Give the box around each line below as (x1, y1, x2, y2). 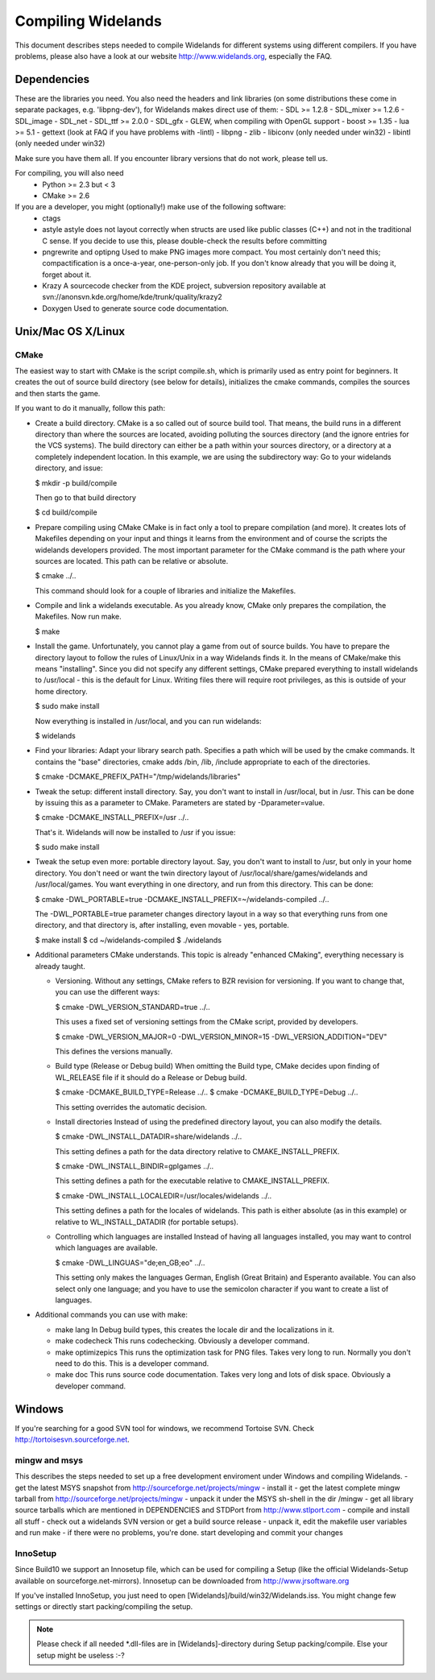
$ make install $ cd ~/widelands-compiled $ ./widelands (35, 935, 222, 945)
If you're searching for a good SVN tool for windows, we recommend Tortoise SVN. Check (14, 1423, 314, 1433)
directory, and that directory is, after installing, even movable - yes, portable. (35, 921, 290, 930)
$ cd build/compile (35, 507, 97, 517)
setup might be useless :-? (36, 1650, 125, 1660)
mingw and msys (14, 1454, 84, 1466)
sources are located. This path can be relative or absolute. (35, 556, 229, 565)
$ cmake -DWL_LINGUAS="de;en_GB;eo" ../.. (55, 1257, 205, 1268)
